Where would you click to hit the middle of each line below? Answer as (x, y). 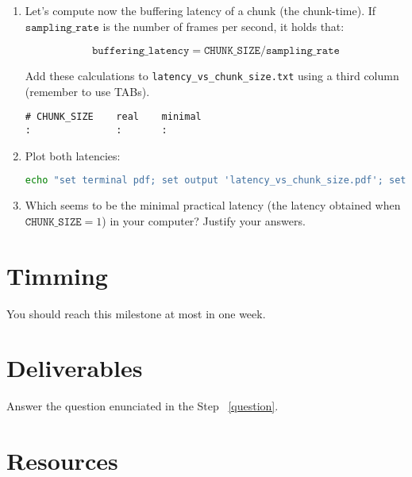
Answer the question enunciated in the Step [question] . (142, 406)
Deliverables (75, 368)
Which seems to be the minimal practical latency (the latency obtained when (213, 205)
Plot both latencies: (73, 155)
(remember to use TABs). (87, 91)
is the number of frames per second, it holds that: (223, 26)
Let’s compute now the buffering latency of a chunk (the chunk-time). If (200, 10)
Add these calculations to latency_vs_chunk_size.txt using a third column (212, 76)
